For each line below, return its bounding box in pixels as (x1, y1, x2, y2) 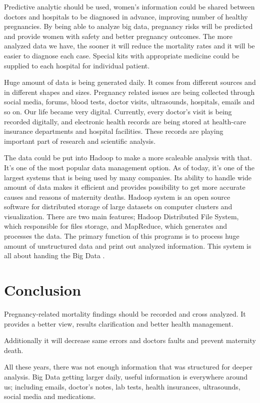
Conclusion (4, 280, 81, 300)
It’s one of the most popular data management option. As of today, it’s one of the (4, 162, 254, 172)
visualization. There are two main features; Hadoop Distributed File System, (4, 211, 239, 221)
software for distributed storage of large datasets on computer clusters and (4, 201, 232, 212)
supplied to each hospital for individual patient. (4, 60, 150, 70)
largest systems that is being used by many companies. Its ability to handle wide (4, 172, 251, 182)
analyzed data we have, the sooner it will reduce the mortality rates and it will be (4, 40, 255, 51)
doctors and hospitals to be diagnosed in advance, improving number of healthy (4, 11, 248, 21)
